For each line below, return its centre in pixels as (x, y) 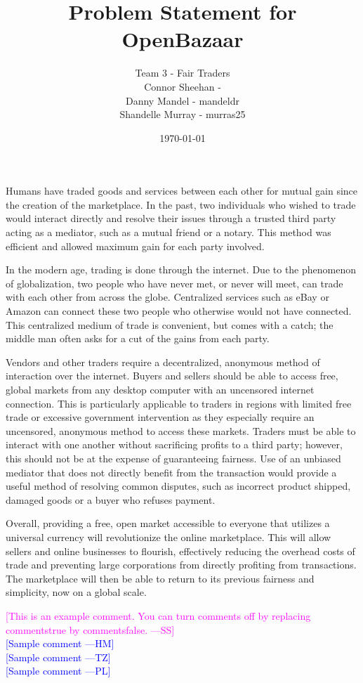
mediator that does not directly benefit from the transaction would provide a (171, 472)
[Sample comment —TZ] (58, 657)
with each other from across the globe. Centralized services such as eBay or (167, 297)
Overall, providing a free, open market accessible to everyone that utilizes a (168, 523)
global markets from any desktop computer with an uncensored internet (160, 389)
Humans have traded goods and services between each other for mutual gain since (182, 191)
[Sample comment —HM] (60, 643)
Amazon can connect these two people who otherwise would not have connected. (179, 311)
